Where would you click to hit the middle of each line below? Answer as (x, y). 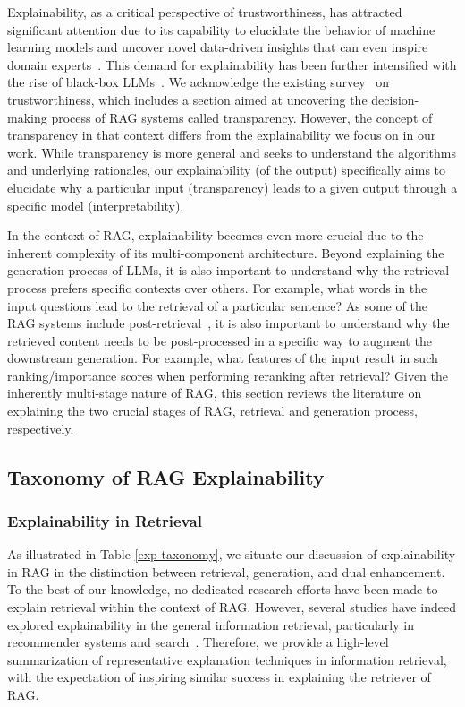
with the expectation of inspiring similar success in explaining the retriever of (219, 677)
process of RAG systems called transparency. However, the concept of (242, 117)
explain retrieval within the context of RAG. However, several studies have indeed (232, 607)
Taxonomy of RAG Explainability (166, 476)
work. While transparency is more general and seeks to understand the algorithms (232, 152)
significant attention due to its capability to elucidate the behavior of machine (221, 29)
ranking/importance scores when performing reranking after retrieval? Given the (228, 375)
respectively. (41, 428)
